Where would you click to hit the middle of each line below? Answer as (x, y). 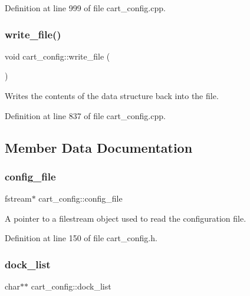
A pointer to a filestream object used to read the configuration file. (126, 218)
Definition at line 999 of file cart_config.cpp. (85, 8)
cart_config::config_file (80, 198)
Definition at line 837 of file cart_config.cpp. (85, 115)
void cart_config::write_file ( (57, 56)
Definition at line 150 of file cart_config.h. (81, 238)
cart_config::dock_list (71, 286)
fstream (18, 198)
